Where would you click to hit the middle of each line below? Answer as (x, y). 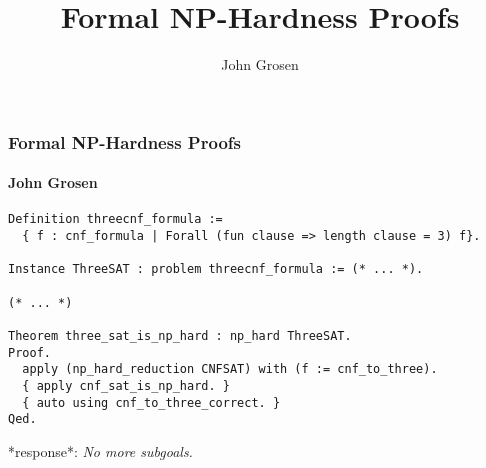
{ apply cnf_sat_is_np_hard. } (126, 386)
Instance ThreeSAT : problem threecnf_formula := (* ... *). (216, 269)
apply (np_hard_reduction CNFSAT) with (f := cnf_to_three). (230, 369)
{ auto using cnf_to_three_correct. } (151, 402)
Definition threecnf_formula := (115, 219)
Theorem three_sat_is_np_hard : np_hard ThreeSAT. (180, 336)
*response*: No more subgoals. (100, 450)
